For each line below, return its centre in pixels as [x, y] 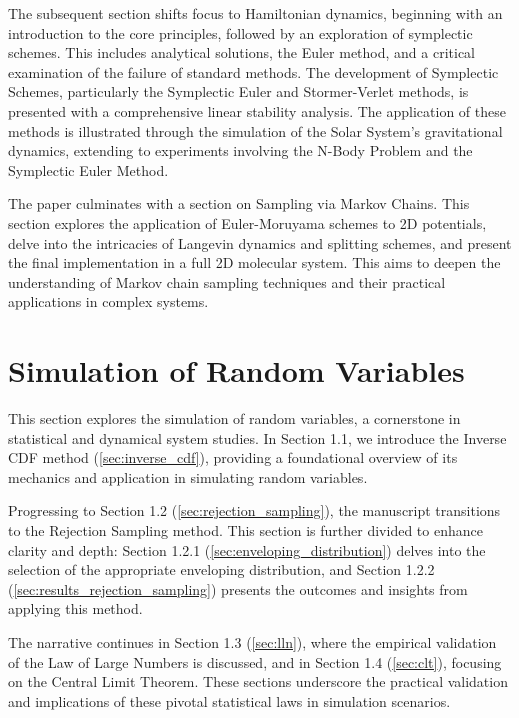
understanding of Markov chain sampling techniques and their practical [227, 281]
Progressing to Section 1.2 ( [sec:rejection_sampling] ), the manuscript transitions [254, 510]
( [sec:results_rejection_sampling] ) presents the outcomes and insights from [238, 588]
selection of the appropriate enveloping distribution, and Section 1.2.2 [221, 569]
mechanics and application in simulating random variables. [188, 476]
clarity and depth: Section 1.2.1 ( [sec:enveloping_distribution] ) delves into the [247, 549]
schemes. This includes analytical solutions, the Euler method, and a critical [242, 52]
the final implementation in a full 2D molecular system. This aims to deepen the [254, 262]
